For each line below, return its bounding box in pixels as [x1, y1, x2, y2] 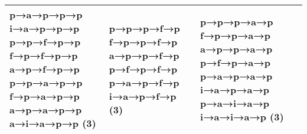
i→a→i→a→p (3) [200, 109, 284, 123]
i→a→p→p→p [9, 21, 80, 35]
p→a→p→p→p [9, 8, 83, 21]
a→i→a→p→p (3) [9, 116, 96, 130]
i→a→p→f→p [109, 89, 177, 103]
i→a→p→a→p [200, 82, 270, 96]
